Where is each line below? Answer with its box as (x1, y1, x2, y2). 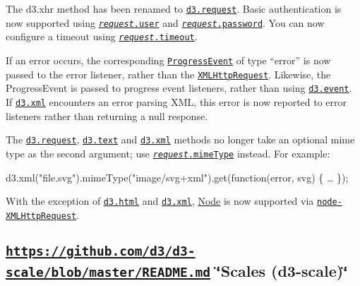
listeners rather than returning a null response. (6, 108, 208, 123)
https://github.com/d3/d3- (6, 243, 196, 258)
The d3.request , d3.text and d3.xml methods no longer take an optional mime (6, 132, 355, 147)
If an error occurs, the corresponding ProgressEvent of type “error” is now (6, 52, 331, 67)
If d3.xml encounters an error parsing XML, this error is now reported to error (6, 94, 347, 109)
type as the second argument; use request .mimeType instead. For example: (6, 145, 330, 160)
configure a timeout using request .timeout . (6, 29, 198, 44)
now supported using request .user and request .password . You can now (6, 15, 325, 30)
